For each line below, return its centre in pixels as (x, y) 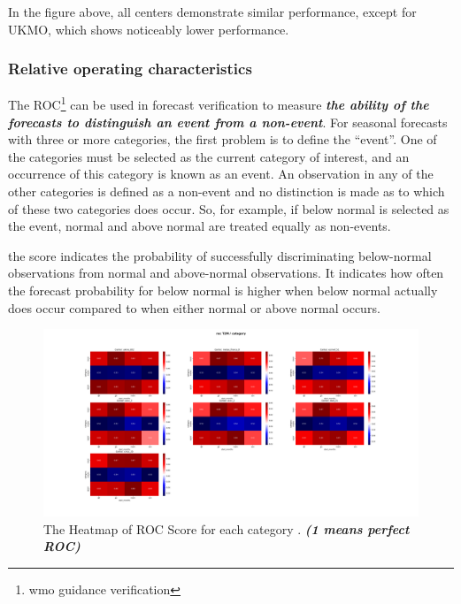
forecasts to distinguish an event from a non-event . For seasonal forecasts (228, 122)
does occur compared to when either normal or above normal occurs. (194, 307)
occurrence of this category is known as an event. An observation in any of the (221, 174)
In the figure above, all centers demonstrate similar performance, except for (212, 11)
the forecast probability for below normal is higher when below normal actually (223, 290)
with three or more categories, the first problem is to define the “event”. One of (223, 139)
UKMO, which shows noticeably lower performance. (149, 29)
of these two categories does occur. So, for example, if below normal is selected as (229, 208)
